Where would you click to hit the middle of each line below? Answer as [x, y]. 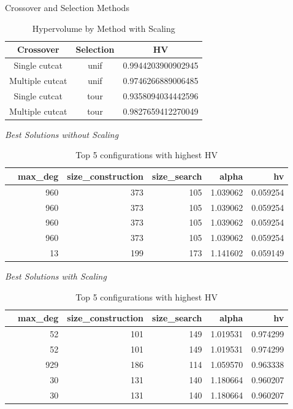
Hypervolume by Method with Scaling [104, 28]
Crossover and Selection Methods [67, 7]
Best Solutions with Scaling [56, 276]
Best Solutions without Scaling [62, 134]
